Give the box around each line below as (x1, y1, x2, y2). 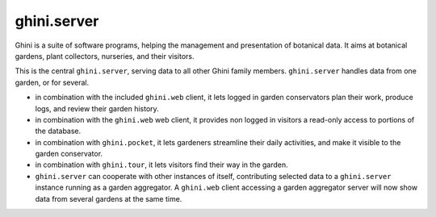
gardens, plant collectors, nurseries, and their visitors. (15, 51, 195, 61)
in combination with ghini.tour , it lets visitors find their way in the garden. (35, 160, 288, 169)
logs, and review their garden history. (35, 103, 159, 113)
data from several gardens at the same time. (35, 194, 182, 203)
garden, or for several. (15, 77, 90, 87)
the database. (35, 126, 82, 136)
